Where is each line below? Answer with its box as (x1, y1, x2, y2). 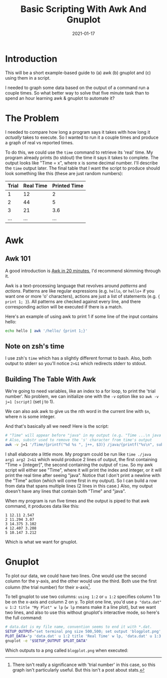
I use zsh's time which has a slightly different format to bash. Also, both (5, 355, 152, 361)
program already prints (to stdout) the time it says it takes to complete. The (5, 154, 159, 160)
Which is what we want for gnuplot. (5, 539, 78, 545)
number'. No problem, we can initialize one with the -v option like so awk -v (5, 393, 159, 399)
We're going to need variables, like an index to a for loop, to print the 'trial (5, 388, 156, 394)
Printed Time (52, 182, 83, 189)
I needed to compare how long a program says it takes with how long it (5, 129, 151, 135)
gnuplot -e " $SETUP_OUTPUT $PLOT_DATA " (5, 638, 88, 643)
